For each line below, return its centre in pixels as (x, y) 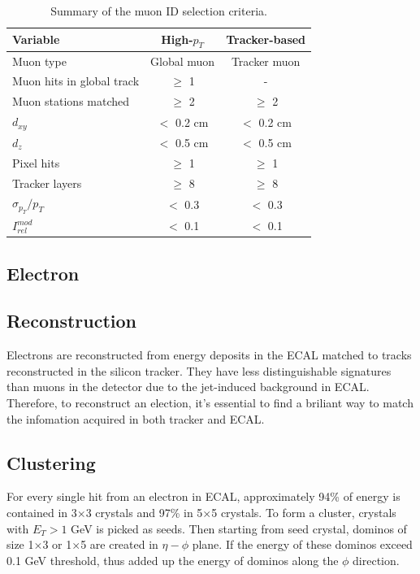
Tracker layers (47, 183)
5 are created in (119, 544)
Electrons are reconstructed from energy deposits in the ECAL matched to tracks (209, 355)
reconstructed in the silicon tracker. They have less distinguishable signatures (199, 370)
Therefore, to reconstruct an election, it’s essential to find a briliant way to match (210, 402)
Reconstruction (72, 321)
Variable (36, 39)
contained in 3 (42, 512)
